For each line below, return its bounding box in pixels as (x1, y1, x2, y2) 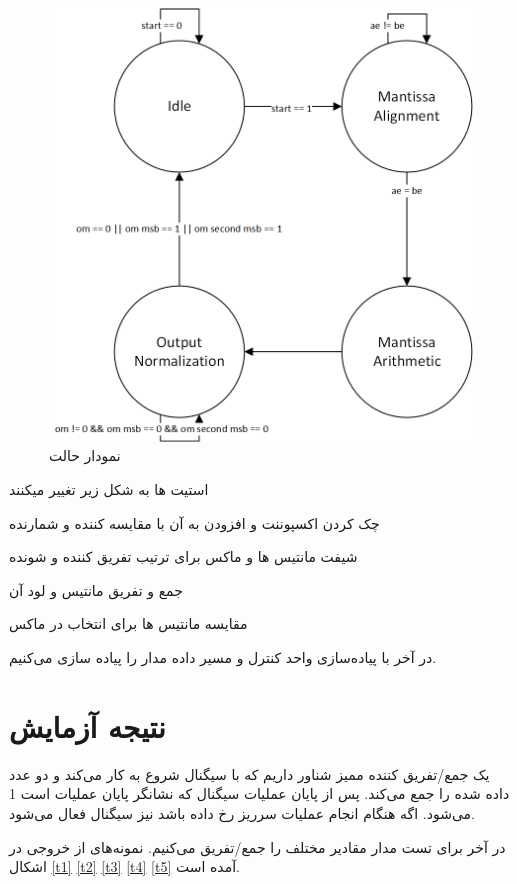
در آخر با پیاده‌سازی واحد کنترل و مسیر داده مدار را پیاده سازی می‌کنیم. (9, 647, 437, 668)
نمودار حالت (49, 445, 121, 466)
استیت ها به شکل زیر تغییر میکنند (9, 479, 209, 500)
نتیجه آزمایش (9, 705, 166, 746)
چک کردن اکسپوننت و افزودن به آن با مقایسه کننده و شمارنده (9, 512, 380, 533)
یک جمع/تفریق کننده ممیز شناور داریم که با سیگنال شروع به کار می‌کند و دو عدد (9, 763, 490, 784)
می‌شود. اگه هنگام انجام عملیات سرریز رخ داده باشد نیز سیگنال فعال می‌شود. (9, 802, 475, 823)
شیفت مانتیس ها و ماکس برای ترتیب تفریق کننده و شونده (9, 546, 358, 567)
